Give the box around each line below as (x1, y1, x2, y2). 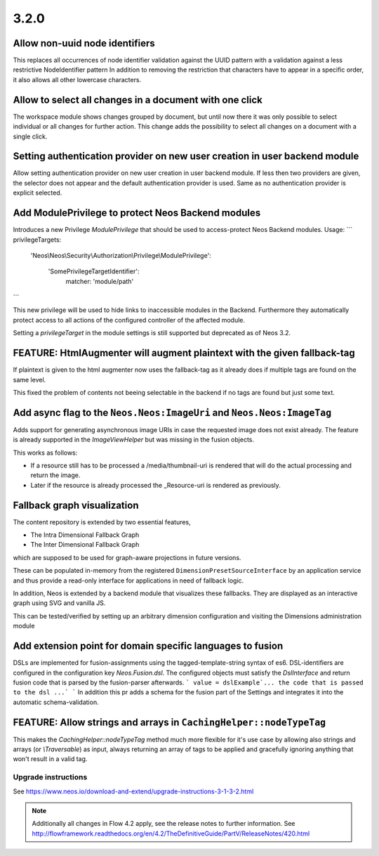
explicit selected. (13, 188, 62, 197)
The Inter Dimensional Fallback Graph (30, 540, 140, 549)
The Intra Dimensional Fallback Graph (30, 531, 140, 539)
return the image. (30, 471, 81, 479)
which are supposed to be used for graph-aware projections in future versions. (13, 553, 241, 562)
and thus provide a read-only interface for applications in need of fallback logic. (13, 576, 244, 585)
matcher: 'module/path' (65, 277, 134, 285)
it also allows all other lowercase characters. (13, 75, 142, 84)
